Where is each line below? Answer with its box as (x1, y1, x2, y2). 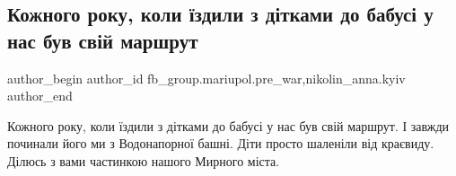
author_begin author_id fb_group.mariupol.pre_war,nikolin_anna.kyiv (7, 68, 406, 87)
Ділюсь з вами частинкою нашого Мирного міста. (7, 151, 280, 170)
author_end (7, 86, 73, 105)
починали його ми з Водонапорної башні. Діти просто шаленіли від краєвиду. (7, 134, 434, 153)
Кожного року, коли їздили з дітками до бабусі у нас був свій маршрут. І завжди (7, 116, 450, 135)
